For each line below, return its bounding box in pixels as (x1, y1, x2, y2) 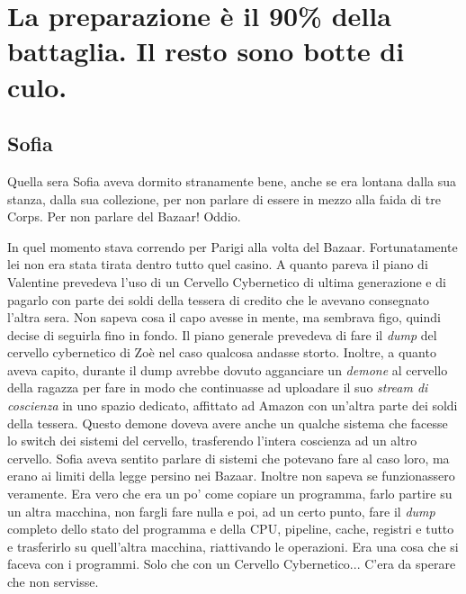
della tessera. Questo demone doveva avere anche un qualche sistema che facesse (7, 413, 448, 432)
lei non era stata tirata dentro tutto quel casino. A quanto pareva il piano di (7, 255, 428, 274)
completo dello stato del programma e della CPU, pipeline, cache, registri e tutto (7, 519, 454, 538)
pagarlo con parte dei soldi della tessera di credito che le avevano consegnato (7, 290, 430, 309)
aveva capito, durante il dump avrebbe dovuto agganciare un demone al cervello (7, 360, 448, 379)
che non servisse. (7, 572, 99, 591)
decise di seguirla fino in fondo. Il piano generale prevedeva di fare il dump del (7, 325, 437, 344)
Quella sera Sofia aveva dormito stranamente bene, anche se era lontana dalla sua (7, 171, 456, 190)
